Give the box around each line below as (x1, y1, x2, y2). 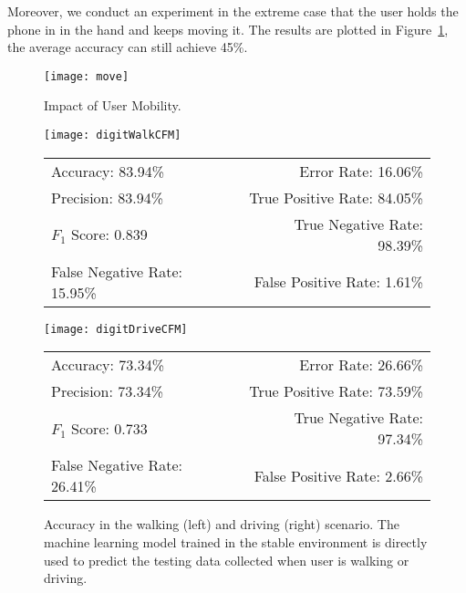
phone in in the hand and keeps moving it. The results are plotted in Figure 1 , (7, 19, 449, 38)
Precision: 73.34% (51, 380, 164, 402)
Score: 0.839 (71, 224, 148, 245)
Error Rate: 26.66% (299, 354, 423, 376)
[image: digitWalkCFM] (44, 129, 181, 142)
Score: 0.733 (71, 417, 148, 439)
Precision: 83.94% (51, 186, 164, 208)
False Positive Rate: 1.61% (254, 271, 423, 293)
